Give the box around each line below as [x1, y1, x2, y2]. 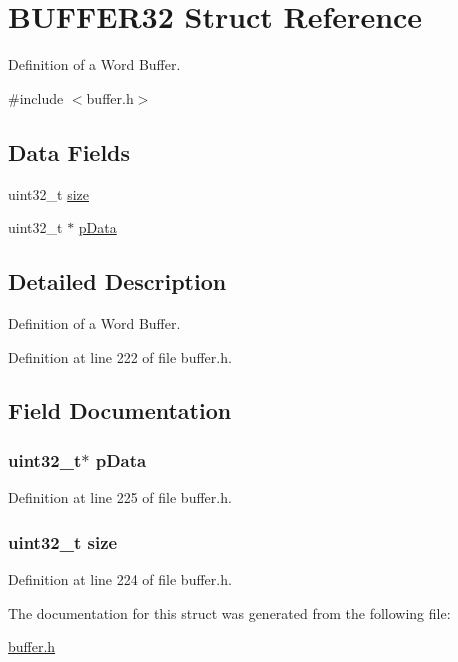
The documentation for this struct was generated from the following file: [8, 602, 451, 623]
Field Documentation [8, 395, 232, 426]
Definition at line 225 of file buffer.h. [8, 487, 232, 508]
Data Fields [8, 136, 131, 167]
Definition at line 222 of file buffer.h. [8, 346, 232, 367]
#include [8, 87, 64, 108]
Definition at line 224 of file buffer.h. [8, 568, 232, 589]
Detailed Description [8, 266, 227, 297]
